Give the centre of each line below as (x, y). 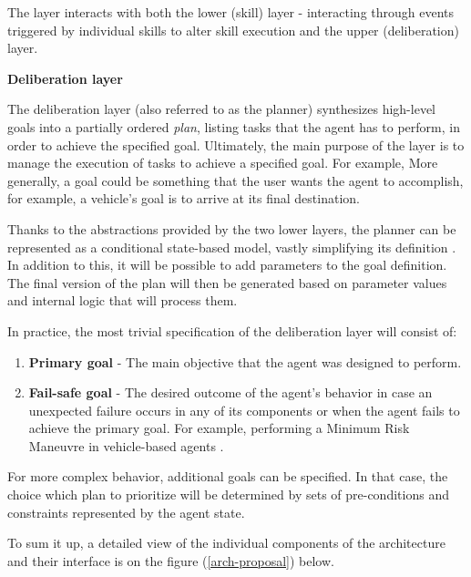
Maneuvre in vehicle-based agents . (126, 445)
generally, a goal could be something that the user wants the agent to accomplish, (235, 180)
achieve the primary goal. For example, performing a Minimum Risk (219, 428)
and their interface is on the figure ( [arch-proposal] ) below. (171, 560)
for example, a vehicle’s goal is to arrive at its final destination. (184, 198)
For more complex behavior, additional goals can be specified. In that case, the (228, 476)
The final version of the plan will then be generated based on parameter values (227, 282)
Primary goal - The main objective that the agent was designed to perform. (245, 361)
